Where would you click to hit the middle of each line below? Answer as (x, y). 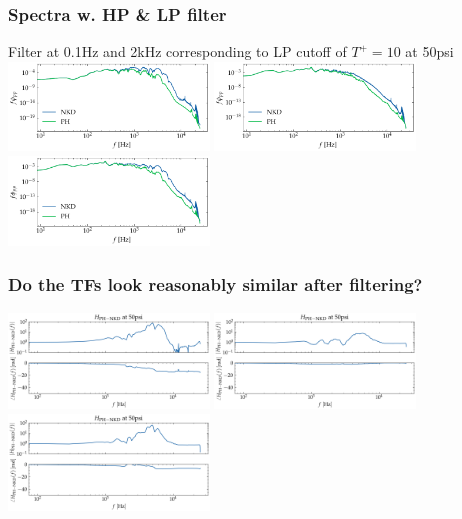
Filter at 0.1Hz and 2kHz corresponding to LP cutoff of (177, 51)
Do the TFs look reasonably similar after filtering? (215, 284)
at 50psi (429, 51)
